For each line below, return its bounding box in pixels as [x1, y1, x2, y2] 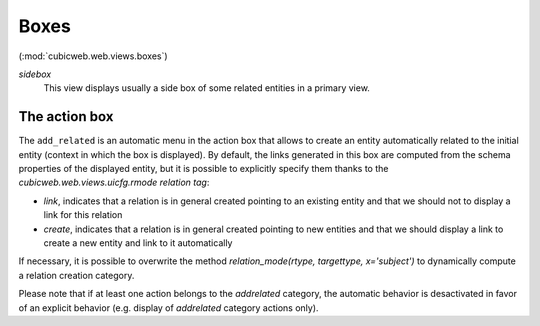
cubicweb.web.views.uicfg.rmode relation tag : [18, 176, 210, 189]
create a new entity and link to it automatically [43, 236, 233, 249]
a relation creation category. [18, 269, 135, 281]
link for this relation [43, 209, 123, 221]
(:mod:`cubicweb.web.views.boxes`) [18, 50, 169, 62]
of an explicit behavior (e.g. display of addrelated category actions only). [18, 301, 319, 314]
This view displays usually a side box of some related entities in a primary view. [43, 82, 370, 94]
